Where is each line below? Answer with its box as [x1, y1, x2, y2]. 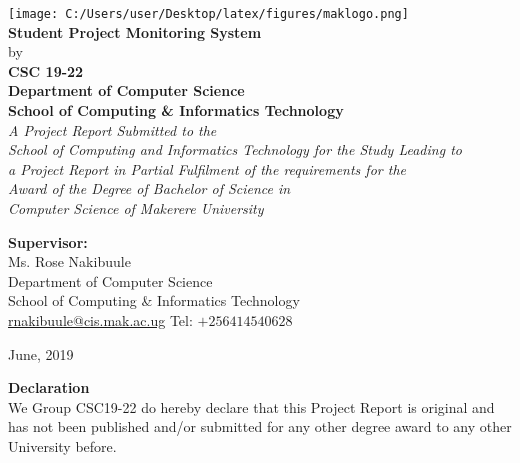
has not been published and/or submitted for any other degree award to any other [8, 416, 512, 437]
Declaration [8, 377, 90, 398]
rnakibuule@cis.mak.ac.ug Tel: [8, 309, 193, 330]
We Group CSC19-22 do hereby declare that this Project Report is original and [8, 396, 495, 417]
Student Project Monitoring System [8, 21, 262, 42]
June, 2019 [8, 343, 74, 364]
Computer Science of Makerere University [8, 198, 264, 218]
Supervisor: [8, 231, 88, 252]
